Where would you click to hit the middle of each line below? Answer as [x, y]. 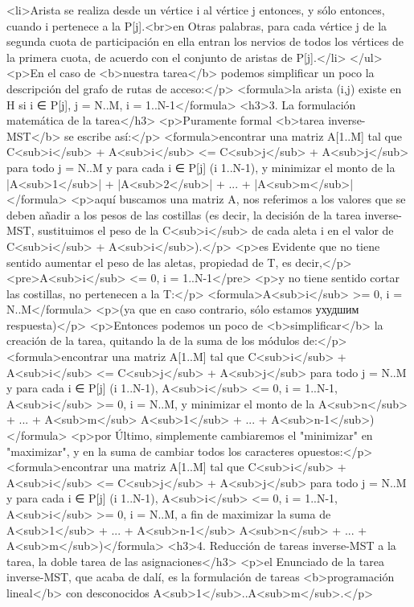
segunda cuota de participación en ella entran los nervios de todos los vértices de [205, 41]
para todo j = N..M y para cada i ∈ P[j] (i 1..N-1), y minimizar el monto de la [201, 167]
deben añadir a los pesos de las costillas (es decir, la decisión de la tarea [184, 214]
